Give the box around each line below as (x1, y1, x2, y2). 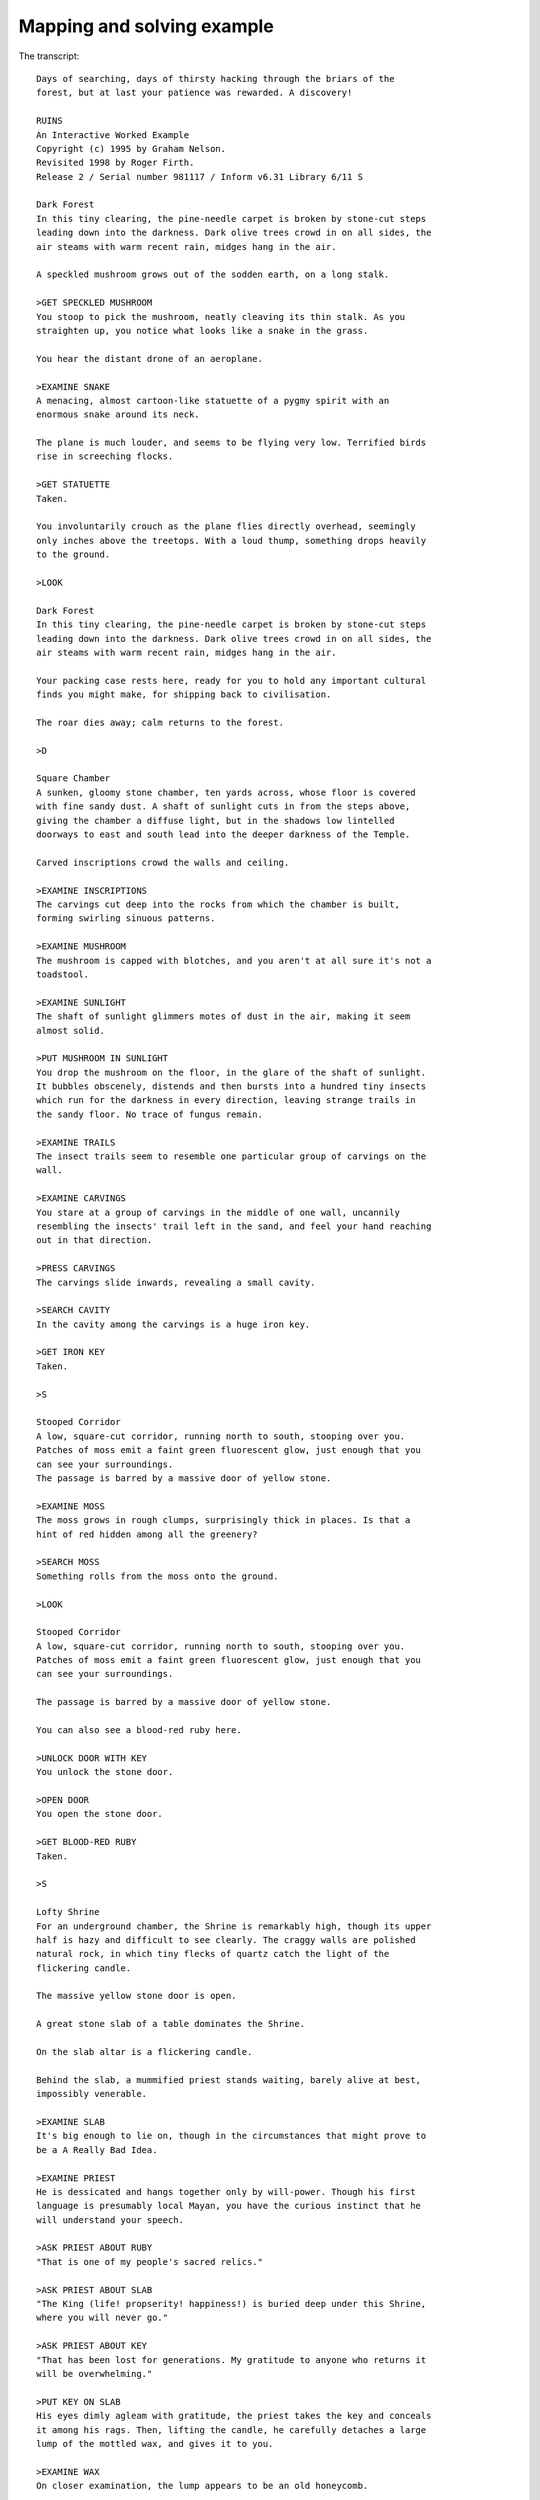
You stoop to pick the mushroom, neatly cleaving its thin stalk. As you (36, 311, 406, 322)
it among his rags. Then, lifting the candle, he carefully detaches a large (36, 2424, 427, 2435)
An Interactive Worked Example (36, 129, 190, 140)
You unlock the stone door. (36, 1766, 174, 1778)
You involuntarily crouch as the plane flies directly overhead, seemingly (36, 521, 416, 532)
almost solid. (36, 1025, 105, 1036)
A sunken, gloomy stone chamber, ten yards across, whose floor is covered (36, 786, 416, 798)
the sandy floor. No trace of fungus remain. (36, 1108, 264, 1120)
